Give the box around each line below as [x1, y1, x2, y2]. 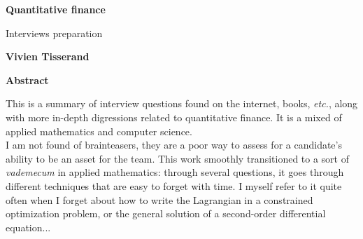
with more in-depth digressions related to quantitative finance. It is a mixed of [6, 109, 342, 124]
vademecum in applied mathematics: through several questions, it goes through [6, 165, 344, 179]
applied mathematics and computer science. [6, 123, 192, 138]
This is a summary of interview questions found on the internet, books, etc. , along [6, 96, 358, 111]
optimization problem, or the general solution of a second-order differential [6, 206, 326, 221]
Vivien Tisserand [6, 49, 90, 64]
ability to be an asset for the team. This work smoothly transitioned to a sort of [6, 151, 349, 165]
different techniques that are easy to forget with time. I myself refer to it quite [6, 178, 342, 193]
